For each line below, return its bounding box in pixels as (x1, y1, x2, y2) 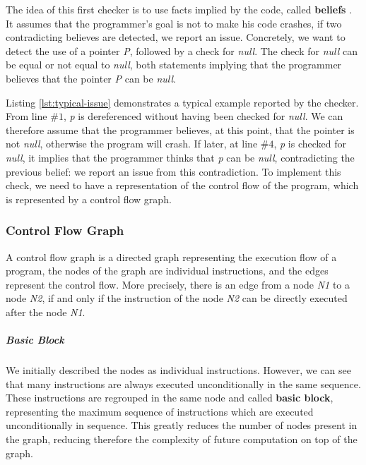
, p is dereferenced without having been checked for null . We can (63, 109, 343, 123)
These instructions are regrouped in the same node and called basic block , (6, 390, 333, 405)
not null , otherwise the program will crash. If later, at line (6, 136, 258, 151)
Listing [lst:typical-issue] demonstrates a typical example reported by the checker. (6, 95, 359, 109)
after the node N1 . (6, 304, 85, 319)
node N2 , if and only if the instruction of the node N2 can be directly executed (6, 291, 348, 306)
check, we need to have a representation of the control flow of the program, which (6, 178, 359, 193)
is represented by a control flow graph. (6, 191, 172, 206)
